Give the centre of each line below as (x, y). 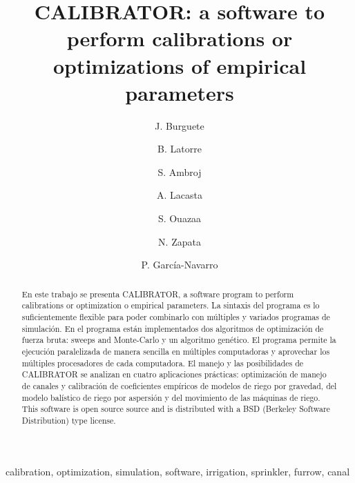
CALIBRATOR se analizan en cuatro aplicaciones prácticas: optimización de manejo (174, 374)
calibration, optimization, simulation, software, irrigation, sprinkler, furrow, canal (178, 471)
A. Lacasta (180, 195)
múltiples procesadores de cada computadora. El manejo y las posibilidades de (163, 363)
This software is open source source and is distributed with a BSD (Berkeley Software (176, 409)
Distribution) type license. (69, 420)
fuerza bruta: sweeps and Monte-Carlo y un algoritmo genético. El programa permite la (179, 340)
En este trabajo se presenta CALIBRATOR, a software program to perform (158, 294)
